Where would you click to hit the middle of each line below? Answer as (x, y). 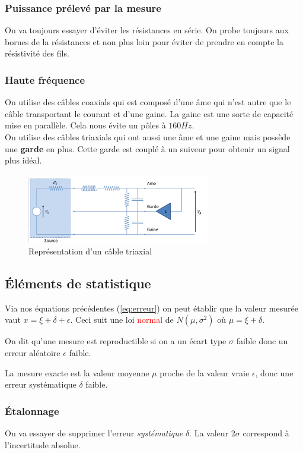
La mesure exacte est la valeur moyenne (77, 372)
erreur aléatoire (33, 353)
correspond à (266, 433)
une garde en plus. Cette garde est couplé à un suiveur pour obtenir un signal (147, 148)
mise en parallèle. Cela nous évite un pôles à (85, 125)
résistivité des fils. (37, 53)
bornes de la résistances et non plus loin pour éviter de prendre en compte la (144, 41)
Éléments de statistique (78, 283)
